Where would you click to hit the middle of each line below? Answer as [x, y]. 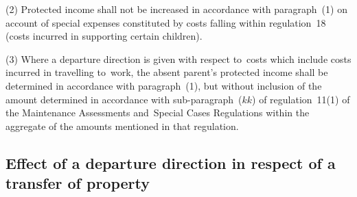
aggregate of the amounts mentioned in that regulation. [122, 126]
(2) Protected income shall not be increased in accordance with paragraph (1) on [176, 9]
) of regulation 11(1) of [301, 99]
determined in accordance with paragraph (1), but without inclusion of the [164, 85]
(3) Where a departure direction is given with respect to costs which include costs [178, 58]
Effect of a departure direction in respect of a [171, 162]
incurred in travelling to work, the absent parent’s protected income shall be [167, 72]
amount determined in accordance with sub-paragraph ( [124, 99]
